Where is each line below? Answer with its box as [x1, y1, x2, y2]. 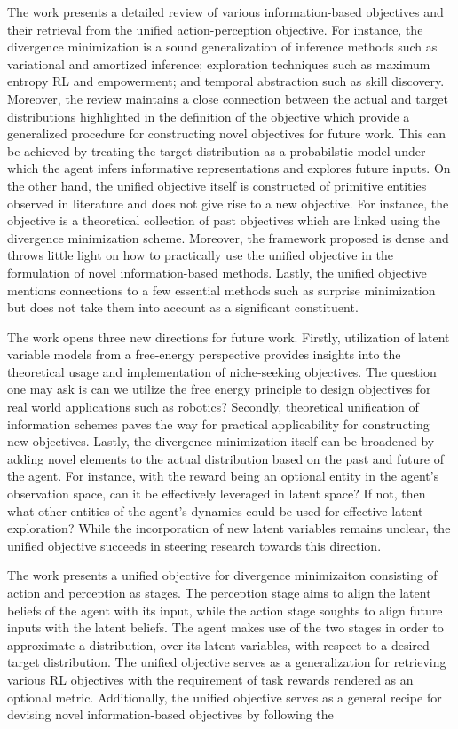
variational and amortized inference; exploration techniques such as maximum [7, 54, 430, 73]
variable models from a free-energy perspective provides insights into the [7, 345, 401, 364]
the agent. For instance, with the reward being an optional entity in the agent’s [7, 466, 439, 485]
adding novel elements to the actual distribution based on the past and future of [7, 449, 444, 467]
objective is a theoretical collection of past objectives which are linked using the [7, 211, 441, 230]
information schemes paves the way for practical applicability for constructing [7, 414, 430, 433]
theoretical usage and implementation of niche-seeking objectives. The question [7, 362, 437, 380]
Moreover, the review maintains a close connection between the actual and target [7, 89, 448, 107]
